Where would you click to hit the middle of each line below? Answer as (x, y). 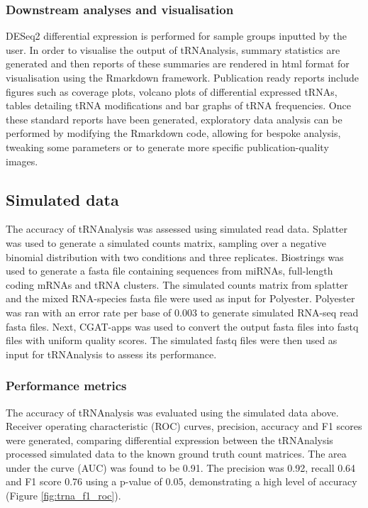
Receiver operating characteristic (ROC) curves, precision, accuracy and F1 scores (184, 426)
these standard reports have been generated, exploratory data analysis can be (174, 119)
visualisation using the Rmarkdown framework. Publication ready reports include (182, 77)
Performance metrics (66, 386)
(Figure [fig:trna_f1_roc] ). (63, 496)
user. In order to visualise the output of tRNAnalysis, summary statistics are (173, 49)
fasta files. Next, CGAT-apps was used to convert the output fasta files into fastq (182, 326)
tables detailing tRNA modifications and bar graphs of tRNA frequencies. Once (178, 105)
